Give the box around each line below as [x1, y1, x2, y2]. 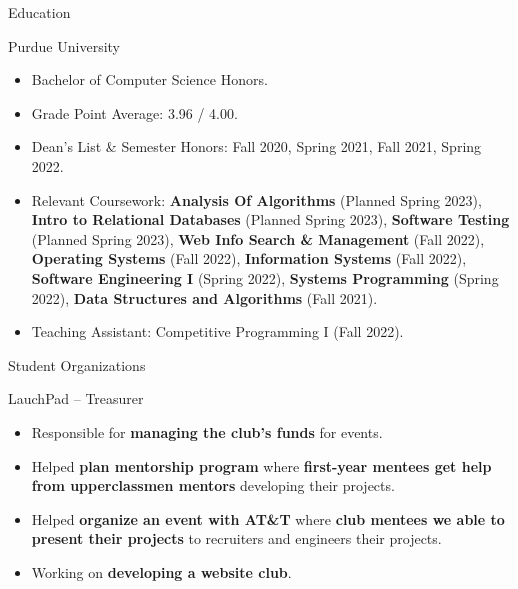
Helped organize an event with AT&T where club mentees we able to [31, 508, 505, 529]
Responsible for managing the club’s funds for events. [31, 421, 383, 442]
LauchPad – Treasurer [8, 388, 144, 409]
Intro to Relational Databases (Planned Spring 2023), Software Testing [31, 209, 510, 230]
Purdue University [8, 35, 120, 56]
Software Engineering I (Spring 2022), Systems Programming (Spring [31, 267, 499, 288]
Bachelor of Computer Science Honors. [31, 69, 268, 90]
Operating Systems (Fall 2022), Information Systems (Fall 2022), [31, 248, 467, 269]
